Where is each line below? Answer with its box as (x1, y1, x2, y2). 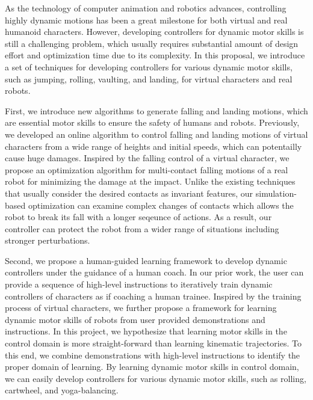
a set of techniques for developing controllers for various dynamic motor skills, (5, 60, 293, 73)
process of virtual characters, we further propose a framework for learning (5, 301, 277, 314)
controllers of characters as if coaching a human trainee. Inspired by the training (5, 289, 302, 302)
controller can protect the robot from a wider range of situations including (5, 222, 279, 235)
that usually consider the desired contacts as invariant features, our (5, 186, 253, 199)
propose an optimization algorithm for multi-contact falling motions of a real (5, 163, 288, 176)
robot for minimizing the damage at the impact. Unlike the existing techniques (5, 175, 296, 188)
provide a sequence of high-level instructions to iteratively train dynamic (5, 278, 273, 291)
